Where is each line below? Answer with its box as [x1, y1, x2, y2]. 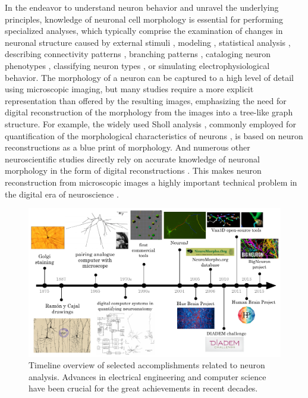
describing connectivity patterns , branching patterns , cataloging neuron [5, 48, 271, 60]
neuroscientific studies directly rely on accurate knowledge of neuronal [5, 152, 260, 165]
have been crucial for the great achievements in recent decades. [29, 382, 258, 394]
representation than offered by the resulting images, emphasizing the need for [5, 94, 287, 106]
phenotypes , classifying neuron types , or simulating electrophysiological [5, 59, 270, 71]
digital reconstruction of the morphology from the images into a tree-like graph [5, 106, 293, 118]
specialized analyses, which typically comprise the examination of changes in [5, 24, 283, 37]
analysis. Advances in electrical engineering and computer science [29, 370, 266, 383]
